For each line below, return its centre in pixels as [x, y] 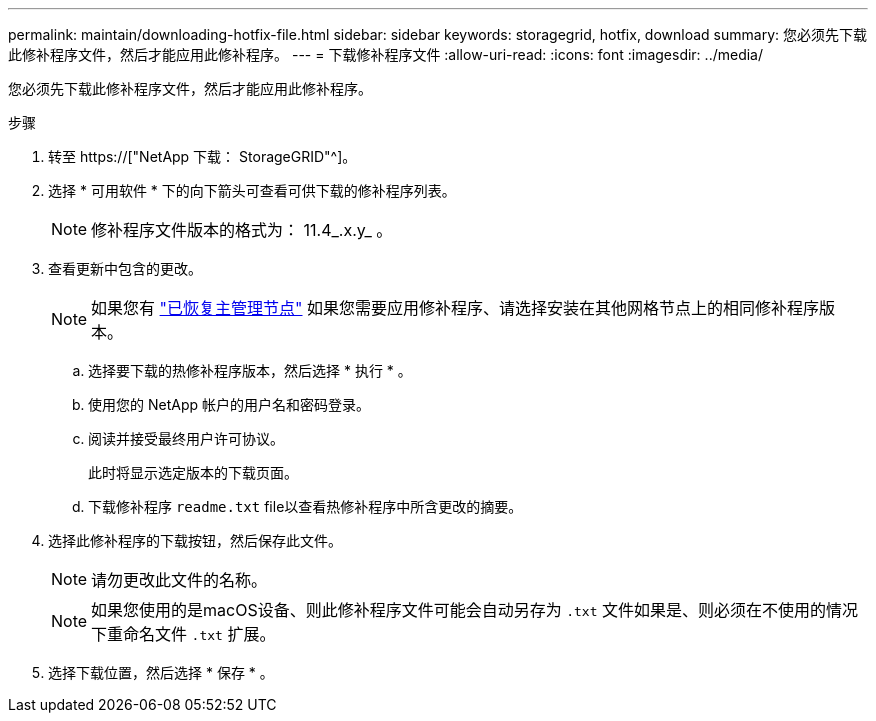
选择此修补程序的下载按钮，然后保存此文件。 [195, 540]
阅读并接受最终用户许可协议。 [186, 438]
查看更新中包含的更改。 [125, 268]
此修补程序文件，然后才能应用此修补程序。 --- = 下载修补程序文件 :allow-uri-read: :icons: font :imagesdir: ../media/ [386, 54]
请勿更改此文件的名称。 [179, 580]
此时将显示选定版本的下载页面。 [193, 472]
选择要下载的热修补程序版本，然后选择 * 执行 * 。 [250, 370]
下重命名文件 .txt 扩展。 [183, 634]
